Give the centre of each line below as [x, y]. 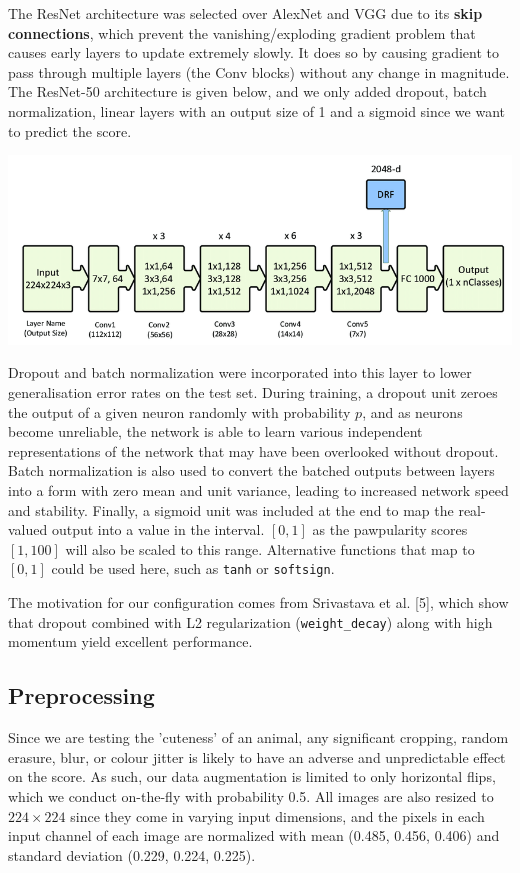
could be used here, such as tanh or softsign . [193, 568]
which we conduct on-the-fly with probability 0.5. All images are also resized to [251, 795]
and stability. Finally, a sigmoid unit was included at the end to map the [231, 509]
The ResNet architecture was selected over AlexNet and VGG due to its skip [245, 13]
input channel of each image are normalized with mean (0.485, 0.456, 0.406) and [254, 835]
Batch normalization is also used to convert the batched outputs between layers [251, 470]
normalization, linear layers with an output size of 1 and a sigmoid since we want [257, 110]
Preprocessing [81, 695]
